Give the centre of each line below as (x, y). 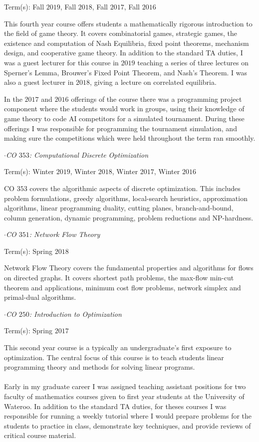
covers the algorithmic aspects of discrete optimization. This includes (135, 188)
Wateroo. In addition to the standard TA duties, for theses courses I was (115, 406)
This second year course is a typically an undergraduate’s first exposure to (118, 347)
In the (13, 99)
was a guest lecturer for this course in (61, 62)
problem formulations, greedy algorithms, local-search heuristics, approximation (126, 198)
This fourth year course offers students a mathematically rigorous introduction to (128, 23)
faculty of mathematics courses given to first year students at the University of (124, 396)
